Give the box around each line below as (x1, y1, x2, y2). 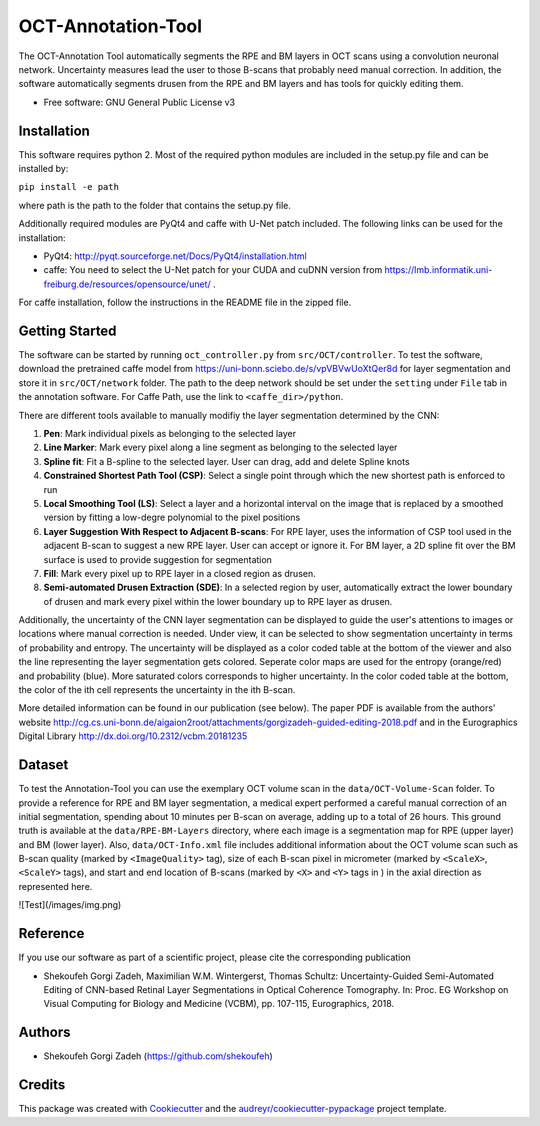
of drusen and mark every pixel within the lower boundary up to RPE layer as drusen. (43, 595, 393, 607)
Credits (18, 1076, 66, 1094)
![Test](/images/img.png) (18, 899, 122, 911)
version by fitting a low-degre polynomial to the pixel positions (43, 511, 301, 524)
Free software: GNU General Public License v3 (43, 96, 236, 108)
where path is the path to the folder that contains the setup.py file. (18, 199, 292, 211)
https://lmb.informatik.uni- (384, 264, 493, 276)
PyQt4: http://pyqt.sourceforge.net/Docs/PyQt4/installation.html (43, 250, 307, 262)
